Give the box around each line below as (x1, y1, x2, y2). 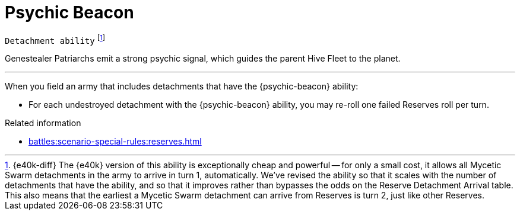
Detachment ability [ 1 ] (5, 33, 105, 46)
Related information (5, 118, 81, 129)
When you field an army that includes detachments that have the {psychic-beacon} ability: (5, 81, 359, 92)
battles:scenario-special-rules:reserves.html (28, 136, 202, 147)
